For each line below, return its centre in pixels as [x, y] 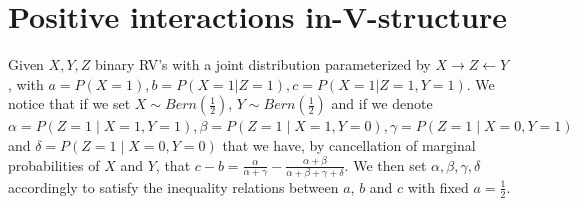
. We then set [385, 164]
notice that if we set [69, 103]
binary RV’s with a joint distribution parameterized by [262, 64]
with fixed [438, 186]
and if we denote [382, 103]
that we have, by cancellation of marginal [349, 144]
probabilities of [54, 164]
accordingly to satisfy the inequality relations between [173, 186]
